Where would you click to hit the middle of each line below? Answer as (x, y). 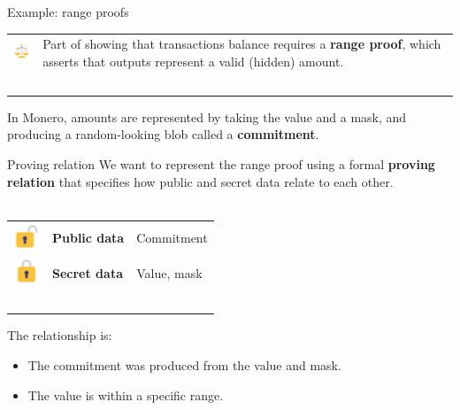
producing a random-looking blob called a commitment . (163, 134)
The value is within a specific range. (126, 395)
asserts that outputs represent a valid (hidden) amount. (193, 61)
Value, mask (169, 272)
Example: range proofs (68, 12)
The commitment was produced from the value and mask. (184, 364)
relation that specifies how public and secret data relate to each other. (200, 181)
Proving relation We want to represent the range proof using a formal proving (221, 164)
